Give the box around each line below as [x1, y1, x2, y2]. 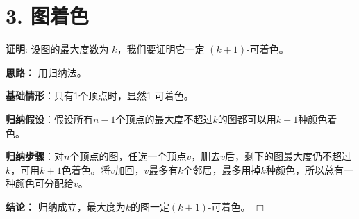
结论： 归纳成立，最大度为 [6, 199, 126, 213]
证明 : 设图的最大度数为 [6, 42, 109, 56]
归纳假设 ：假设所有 [6, 111, 93, 126]
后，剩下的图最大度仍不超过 [225, 149, 351, 163]
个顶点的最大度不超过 [115, 111, 213, 126]
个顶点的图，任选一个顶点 [69, 149, 187, 163]
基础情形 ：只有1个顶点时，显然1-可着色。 [6, 88, 194, 103]
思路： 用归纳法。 [6, 65, 87, 79]
